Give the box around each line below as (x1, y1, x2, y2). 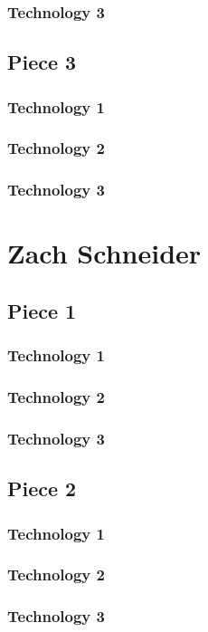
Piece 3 (7, 48, 77, 76)
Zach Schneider (7, 235, 202, 272)
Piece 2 (7, 474, 77, 503)
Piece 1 (7, 296, 77, 324)
